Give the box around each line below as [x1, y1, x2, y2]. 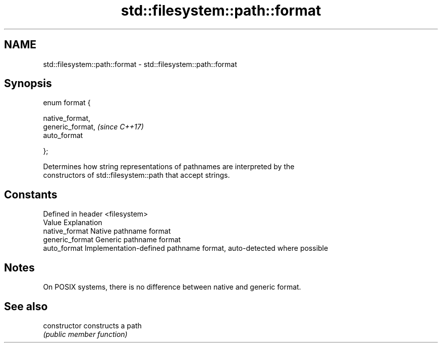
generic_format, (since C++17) [43, 122, 144, 131]
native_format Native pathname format [43, 227, 171, 236]
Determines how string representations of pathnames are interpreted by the [43, 162, 295, 171]
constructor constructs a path [43, 321, 142, 330]
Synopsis [4, 77, 52, 90]
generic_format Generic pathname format [43, 235, 181, 244]
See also [4, 300, 48, 313]
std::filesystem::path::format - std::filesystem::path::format [43, 59, 237, 68]
